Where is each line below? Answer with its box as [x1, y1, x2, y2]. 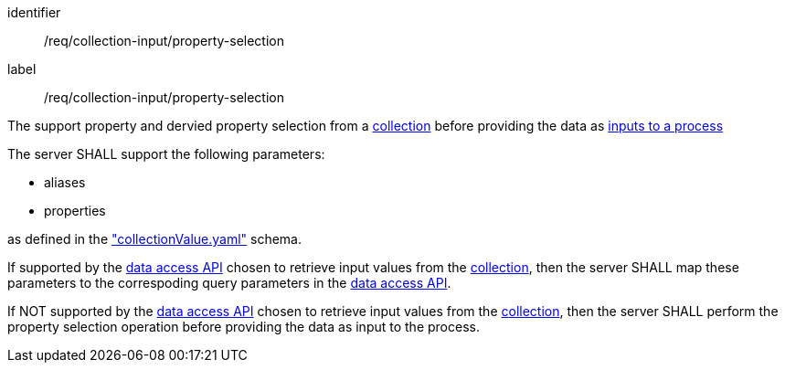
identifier [7, 5, 61, 20]
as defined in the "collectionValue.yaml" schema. [7, 231, 302, 247]
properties [44, 203, 106, 218]
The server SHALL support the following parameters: [7, 146, 325, 162]
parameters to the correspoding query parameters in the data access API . [7, 275, 451, 291]
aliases [44, 174, 86, 190]
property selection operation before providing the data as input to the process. [7, 319, 480, 334]
